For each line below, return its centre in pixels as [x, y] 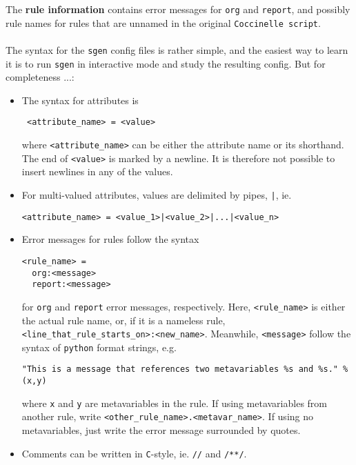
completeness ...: [40, 77]
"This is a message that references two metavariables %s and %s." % [185, 369]
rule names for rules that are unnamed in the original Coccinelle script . [163, 22]
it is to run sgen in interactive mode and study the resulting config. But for [166, 63]
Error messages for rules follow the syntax [110, 239]
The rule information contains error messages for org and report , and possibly [178, 9]
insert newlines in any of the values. [97, 171]
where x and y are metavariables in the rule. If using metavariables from [174, 403]
